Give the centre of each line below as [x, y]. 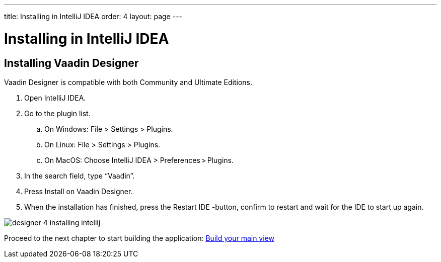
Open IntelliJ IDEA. [55, 98]
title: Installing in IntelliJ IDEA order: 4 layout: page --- [93, 16]
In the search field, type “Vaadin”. [80, 176]
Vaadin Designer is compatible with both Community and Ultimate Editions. [128, 82]
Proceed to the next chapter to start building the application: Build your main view [139, 238]
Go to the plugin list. [57, 113]
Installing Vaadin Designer [71, 63]
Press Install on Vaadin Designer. [79, 191]
